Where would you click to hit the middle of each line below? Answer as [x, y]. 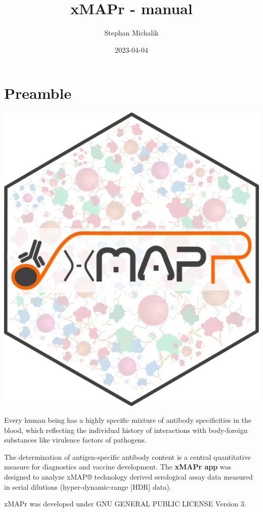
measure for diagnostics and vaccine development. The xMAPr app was [118, 467]
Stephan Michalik [131, 33]
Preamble [38, 93]
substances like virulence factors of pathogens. [75, 440]
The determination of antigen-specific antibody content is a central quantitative [127, 456]
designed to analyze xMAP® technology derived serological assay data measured [128, 477]
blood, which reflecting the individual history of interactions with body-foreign [126, 430]
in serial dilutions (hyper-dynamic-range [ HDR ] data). [88, 486]
